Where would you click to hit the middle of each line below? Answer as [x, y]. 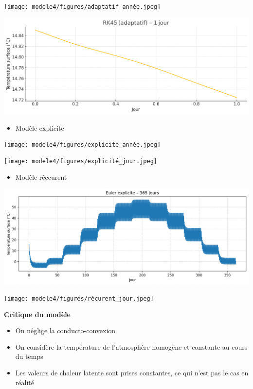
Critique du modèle [37, 314]
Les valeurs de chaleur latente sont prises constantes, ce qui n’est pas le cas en [132, 373]
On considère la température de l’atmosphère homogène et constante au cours [131, 347]
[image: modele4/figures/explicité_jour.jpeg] [81, 161]
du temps [29, 356]
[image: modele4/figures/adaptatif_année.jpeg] [82, 7]
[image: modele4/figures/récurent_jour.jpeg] [79, 299]
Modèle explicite [40, 127]
